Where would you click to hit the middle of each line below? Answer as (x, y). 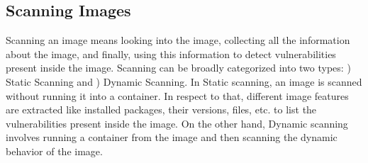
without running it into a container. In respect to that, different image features (177, 95)
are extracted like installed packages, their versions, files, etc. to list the (161, 109)
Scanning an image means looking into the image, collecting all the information (178, 40)
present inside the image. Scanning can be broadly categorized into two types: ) (178, 68)
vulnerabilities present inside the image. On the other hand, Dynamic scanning (177, 123)
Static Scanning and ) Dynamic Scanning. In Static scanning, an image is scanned (184, 81)
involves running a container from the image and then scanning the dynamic (172, 137)
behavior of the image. (54, 151)
